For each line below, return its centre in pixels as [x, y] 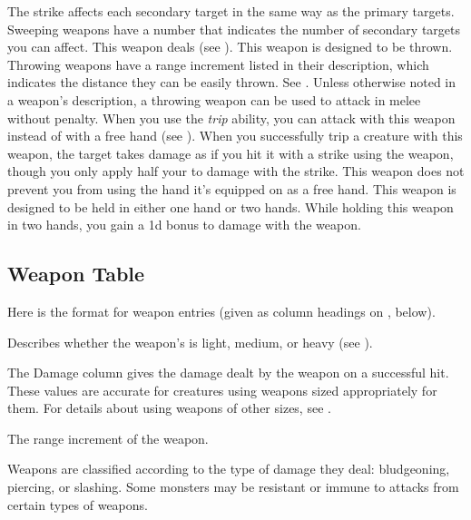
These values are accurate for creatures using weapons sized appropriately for [222, 390]
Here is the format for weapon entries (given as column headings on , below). [221, 311]
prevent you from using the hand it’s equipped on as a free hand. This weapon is [232, 188]
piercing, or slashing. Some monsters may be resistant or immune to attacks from [233, 487]
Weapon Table [76, 274]
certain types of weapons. [78, 504]
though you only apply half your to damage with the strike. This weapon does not [236, 171]
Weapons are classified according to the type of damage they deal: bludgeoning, [229, 469]
